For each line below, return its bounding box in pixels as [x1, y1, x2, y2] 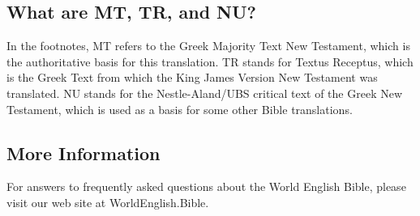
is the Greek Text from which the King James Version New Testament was [6, 69, 378, 86]
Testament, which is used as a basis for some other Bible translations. [6, 100, 353, 117]
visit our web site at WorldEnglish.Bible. [6, 193, 209, 210]
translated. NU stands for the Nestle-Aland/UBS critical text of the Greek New [6, 84, 403, 101]
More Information [6, 140, 161, 165]
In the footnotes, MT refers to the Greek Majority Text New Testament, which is [6, 37, 410, 54]
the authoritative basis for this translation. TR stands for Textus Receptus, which [6, 53, 414, 70]
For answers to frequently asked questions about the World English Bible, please [6, 178, 406, 195]
